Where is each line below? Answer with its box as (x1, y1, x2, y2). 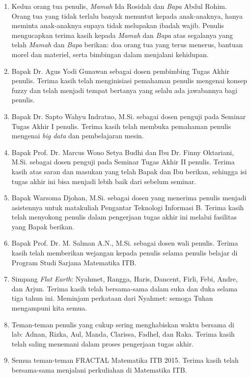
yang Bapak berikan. (11, 221, 74, 231)
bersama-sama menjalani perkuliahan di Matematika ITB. (11, 365, 187, 375)
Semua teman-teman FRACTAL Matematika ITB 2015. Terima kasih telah (11, 355, 239, 365)
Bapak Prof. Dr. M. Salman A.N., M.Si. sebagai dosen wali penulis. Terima (11, 238, 238, 248)
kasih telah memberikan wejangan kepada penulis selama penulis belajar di (11, 248, 238, 258)
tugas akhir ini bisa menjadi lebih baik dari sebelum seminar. (11, 176, 196, 186)
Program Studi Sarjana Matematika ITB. (11, 257, 137, 267)
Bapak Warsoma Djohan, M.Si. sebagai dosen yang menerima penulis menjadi (11, 192, 247, 203)
